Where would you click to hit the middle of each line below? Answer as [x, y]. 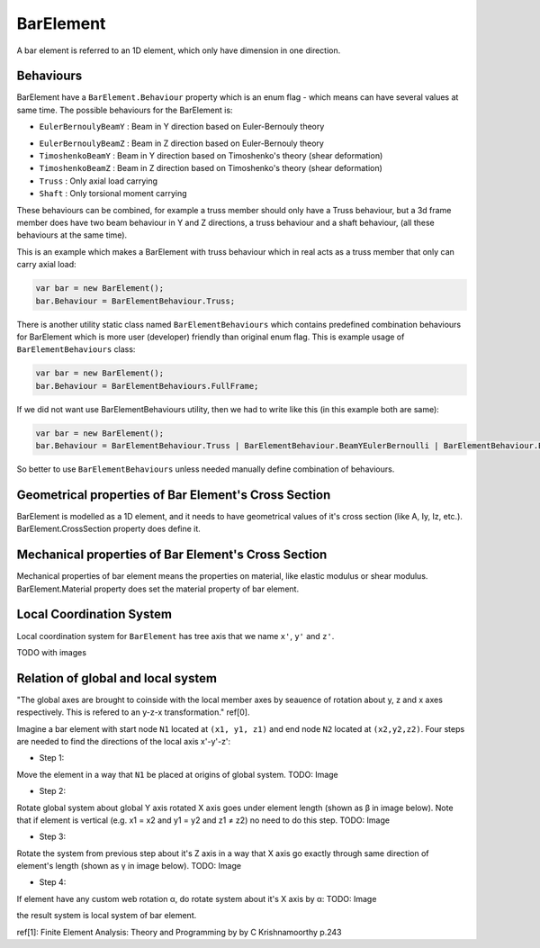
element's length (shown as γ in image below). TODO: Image [129, 866]
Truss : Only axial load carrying [98, 181]
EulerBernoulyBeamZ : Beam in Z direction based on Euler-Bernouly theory [181, 143]
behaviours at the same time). [72, 235]
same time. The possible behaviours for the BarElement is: [125, 110]
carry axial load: [46, 265]
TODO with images [52, 652]
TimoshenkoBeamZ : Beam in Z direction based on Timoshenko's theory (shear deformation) [211, 168]
